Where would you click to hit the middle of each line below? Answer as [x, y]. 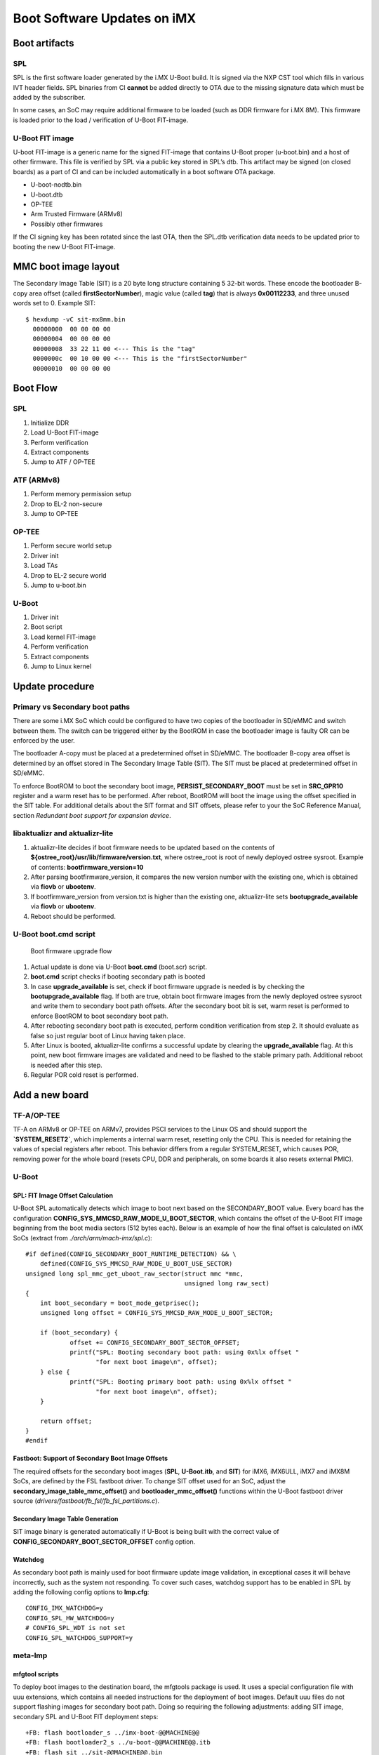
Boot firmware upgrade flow [71, 951]
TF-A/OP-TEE [36, 1115]
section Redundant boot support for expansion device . [92, 815]
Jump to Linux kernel [61, 666]
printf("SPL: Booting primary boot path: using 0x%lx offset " [181, 1382]
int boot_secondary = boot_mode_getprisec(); [120, 1303]
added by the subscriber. [49, 98]
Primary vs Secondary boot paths [72, 707]
